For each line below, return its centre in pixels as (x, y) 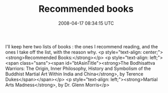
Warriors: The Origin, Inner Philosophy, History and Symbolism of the (78, 68)
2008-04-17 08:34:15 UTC (86, 23)
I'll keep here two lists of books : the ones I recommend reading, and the (82, 46)
